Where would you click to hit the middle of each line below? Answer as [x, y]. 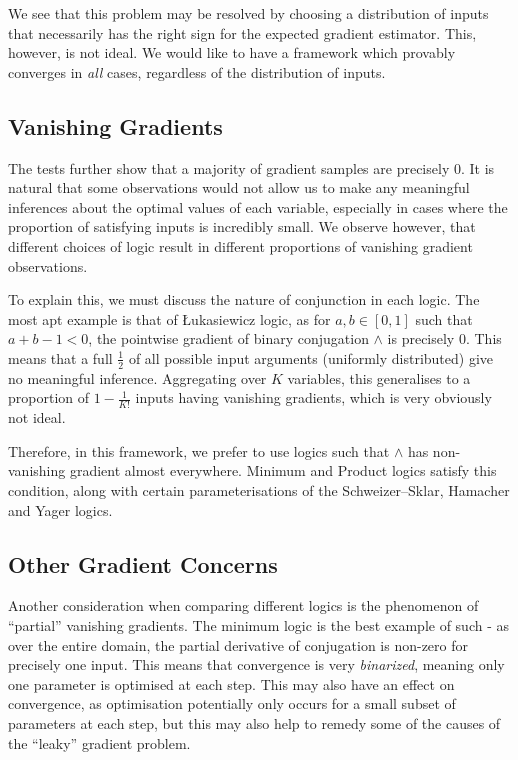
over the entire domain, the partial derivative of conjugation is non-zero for [238, 644]
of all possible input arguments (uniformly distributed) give [311, 357]
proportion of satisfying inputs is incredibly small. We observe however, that [242, 226]
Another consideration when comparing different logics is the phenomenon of [243, 605]
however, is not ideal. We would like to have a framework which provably [232, 52]
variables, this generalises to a [379, 377]
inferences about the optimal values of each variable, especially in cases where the [258, 206]
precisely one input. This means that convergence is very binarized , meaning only [256, 664]
